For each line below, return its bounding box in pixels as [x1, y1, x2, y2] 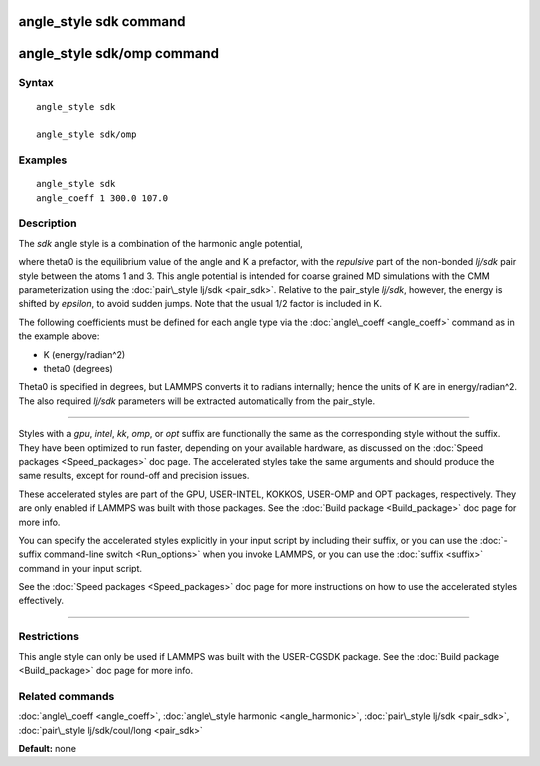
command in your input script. [18, 562, 143, 574]
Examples [18, 153, 68, 167]
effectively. [18, 595, 65, 607]
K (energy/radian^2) [43, 348, 126, 360]
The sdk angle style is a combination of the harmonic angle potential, [18, 237, 304, 249]
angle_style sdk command [18, 13, 186, 30]
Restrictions [18, 630, 80, 644]
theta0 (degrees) [43, 362, 114, 374]
